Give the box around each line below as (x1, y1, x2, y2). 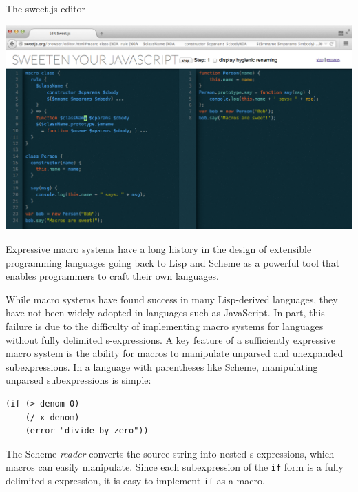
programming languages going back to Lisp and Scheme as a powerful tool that (6, 255, 340, 269)
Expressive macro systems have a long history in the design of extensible (6, 241, 312, 256)
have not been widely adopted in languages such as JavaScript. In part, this (6, 305, 325, 320)
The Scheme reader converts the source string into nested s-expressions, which (6, 446, 335, 460)
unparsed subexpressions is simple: (6, 373, 151, 387)
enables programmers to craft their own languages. (6, 269, 219, 283)
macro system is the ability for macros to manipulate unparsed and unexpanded (6, 346, 344, 360)
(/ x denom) (25, 412, 80, 422)
